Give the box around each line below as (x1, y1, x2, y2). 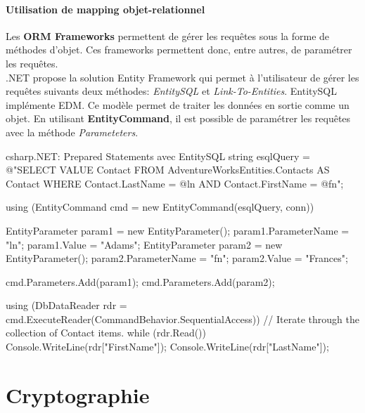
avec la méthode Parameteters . (6, 124, 139, 139)
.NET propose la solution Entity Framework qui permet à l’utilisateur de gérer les (6, 70, 359, 84)
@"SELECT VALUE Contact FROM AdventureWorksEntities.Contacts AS (6, 162, 330, 177)
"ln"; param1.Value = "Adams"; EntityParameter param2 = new (6, 237, 283, 251)
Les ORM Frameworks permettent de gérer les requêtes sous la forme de (6, 28, 330, 43)
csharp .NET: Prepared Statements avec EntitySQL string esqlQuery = (6, 148, 310, 163)
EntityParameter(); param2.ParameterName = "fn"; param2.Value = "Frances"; (6, 251, 348, 265)
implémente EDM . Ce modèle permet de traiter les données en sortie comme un (6, 97, 350, 112)
